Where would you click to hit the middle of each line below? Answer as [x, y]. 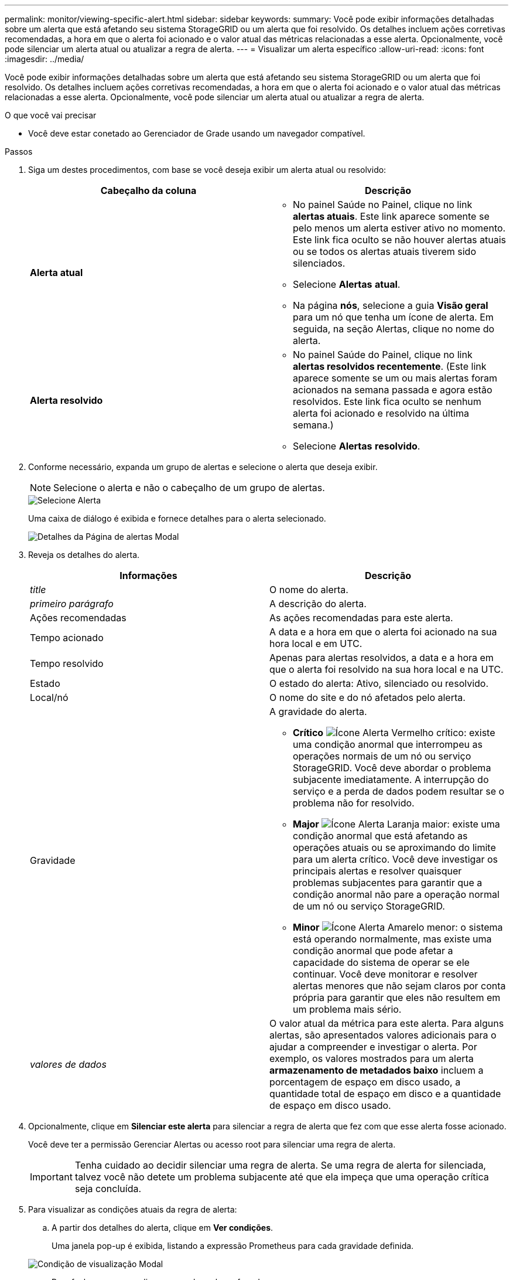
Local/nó [49, 697]
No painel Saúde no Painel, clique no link [383, 205]
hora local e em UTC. [316, 644]
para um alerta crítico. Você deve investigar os [395, 859]
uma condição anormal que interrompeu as [388, 744]
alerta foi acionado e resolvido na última [381, 413]
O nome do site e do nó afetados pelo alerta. [367, 697]
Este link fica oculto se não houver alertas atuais [400, 240]
